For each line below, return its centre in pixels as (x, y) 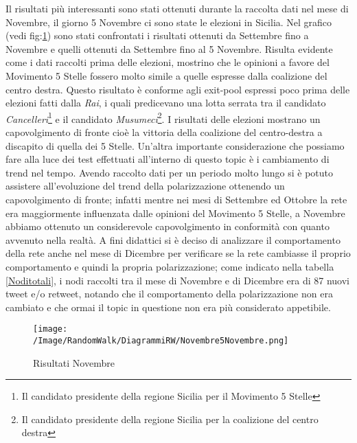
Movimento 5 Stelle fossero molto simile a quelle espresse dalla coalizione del (166, 75)
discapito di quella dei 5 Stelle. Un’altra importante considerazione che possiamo (175, 145)
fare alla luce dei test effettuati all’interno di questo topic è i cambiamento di (168, 159)
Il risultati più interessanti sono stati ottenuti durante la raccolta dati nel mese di (177, 8)
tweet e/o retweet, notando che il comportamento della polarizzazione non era (169, 294)
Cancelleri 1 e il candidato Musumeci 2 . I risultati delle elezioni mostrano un (163, 117)
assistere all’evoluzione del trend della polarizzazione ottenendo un (145, 186)
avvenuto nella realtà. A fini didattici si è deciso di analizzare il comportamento (173, 239)
